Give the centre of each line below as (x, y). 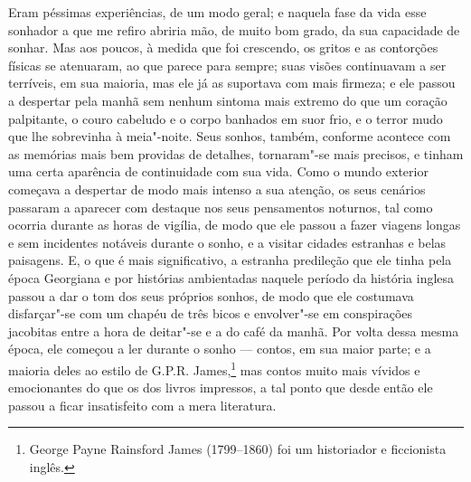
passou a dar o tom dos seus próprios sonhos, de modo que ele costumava (211, 295)
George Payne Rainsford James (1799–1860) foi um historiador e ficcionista (238, 449)
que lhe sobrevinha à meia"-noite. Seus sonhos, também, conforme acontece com (230, 136)
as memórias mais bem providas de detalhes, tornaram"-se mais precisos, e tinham (236, 153)
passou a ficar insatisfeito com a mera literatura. (142, 405)
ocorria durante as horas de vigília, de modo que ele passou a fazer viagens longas (235, 225)
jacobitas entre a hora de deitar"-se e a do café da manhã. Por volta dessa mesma (234, 331)
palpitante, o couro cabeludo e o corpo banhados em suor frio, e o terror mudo (226, 118)
